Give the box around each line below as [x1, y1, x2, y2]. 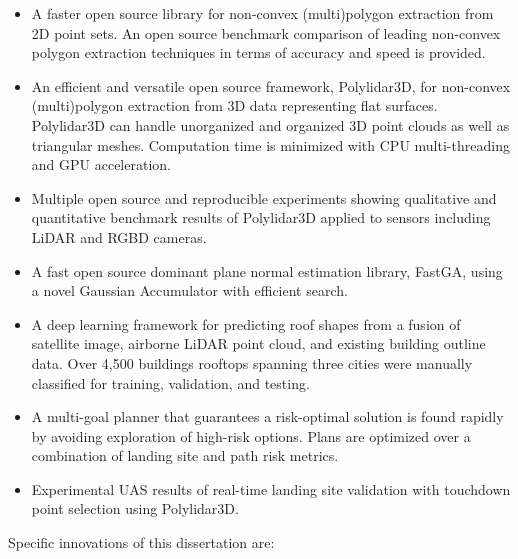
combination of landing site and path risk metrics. [31, 445, 339, 466]
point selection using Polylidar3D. [31, 498, 239, 519]
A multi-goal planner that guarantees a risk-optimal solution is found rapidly [31, 406, 504, 427]
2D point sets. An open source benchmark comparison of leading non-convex [31, 22, 501, 43]
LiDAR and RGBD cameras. [31, 226, 207, 247]
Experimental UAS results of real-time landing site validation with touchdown [31, 478, 511, 499]
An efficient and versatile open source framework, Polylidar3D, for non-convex [31, 75, 511, 96]
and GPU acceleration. [31, 154, 171, 175]
